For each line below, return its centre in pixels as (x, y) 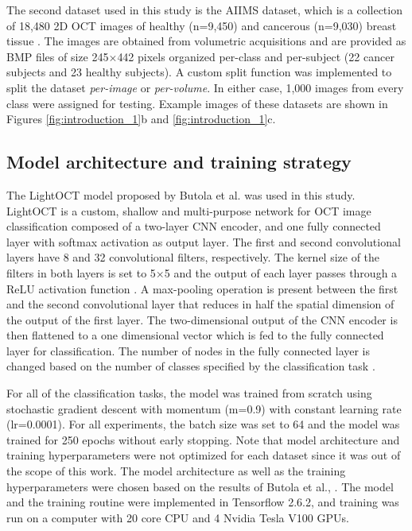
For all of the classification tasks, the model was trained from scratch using (189, 393)
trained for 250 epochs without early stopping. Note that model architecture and (203, 439)
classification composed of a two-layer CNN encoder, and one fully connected (194, 226)
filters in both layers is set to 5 (81, 272)
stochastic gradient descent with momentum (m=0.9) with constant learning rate (204, 408)
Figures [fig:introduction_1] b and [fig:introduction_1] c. (141, 119)
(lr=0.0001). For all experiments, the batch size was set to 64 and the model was (203, 424)
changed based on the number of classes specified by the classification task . (191, 366)
